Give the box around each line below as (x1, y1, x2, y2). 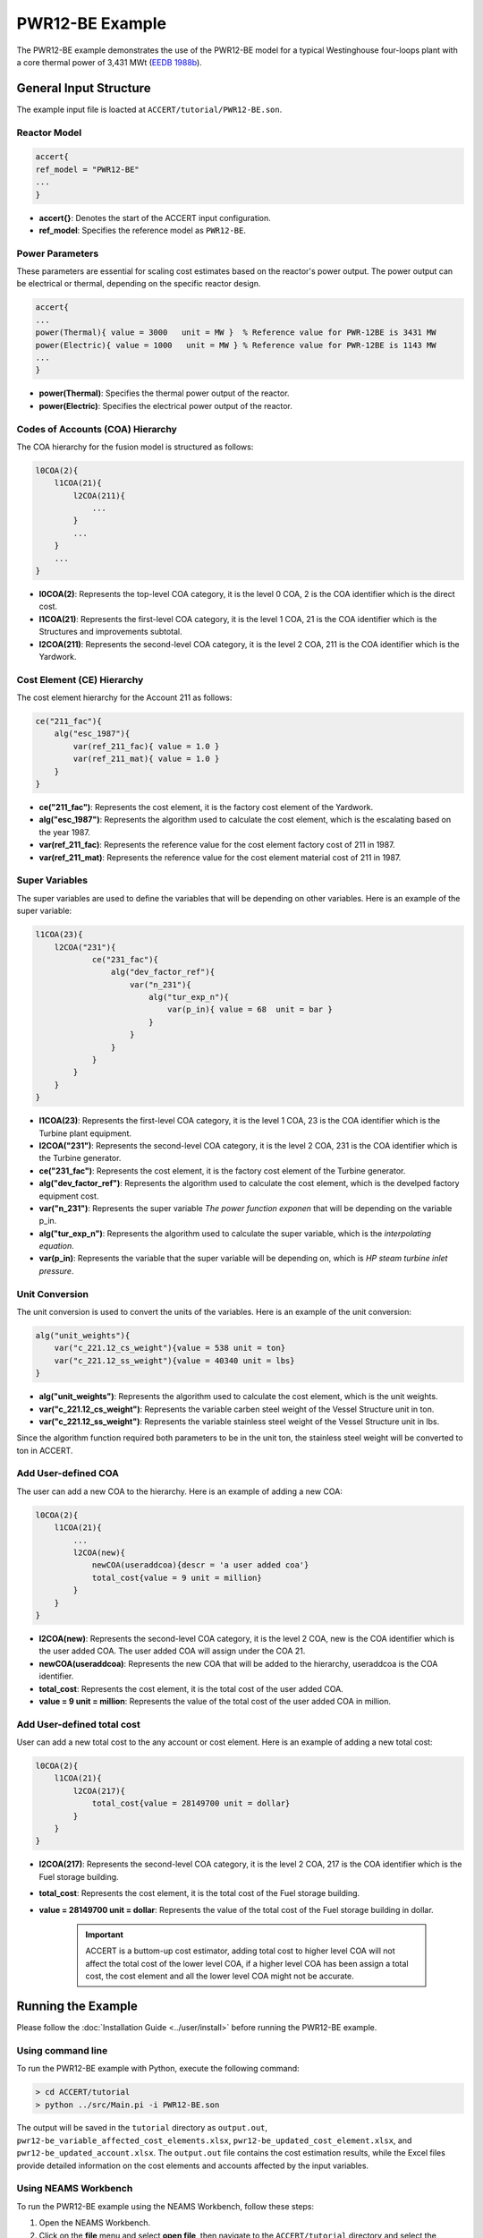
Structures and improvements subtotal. (38, 627, 182, 637)
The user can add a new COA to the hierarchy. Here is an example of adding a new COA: (16, 1486, 343, 1497)
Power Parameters (16, 247, 99, 260)
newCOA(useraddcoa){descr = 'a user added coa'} (91, 1560, 309, 1570)
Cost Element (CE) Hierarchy (16, 673, 144, 686)
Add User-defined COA (16, 1467, 120, 1480)
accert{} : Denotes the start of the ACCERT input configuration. (38, 212, 272, 223)
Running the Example (16, 1998, 139, 2013)
